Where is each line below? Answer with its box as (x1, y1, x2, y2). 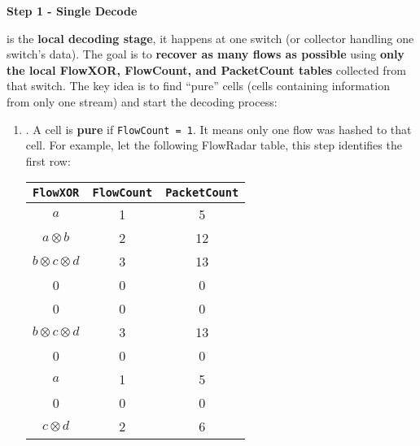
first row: (25, 152, 71, 169)
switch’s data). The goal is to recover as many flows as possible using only (7, 45, 405, 63)
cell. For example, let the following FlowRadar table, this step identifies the (25, 136, 402, 154)
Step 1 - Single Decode (7, 2, 138, 19)
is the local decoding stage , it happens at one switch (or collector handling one (7, 29, 414, 46)
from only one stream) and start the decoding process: (7, 93, 278, 110)
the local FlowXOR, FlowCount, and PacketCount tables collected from (7, 61, 406, 78)
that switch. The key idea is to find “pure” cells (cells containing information (7, 77, 390, 94)
